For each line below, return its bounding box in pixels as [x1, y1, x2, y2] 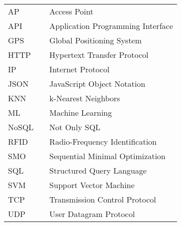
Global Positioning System [49, 34, 142, 46]
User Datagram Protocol [49, 208, 135, 220]
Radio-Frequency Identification [49, 136, 157, 147]
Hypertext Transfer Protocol [49, 49, 149, 60]
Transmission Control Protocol [49, 194, 156, 205]
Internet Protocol [49, 63, 110, 75]
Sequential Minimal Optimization [49, 150, 166, 162]
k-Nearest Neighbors [49, 92, 120, 104]
